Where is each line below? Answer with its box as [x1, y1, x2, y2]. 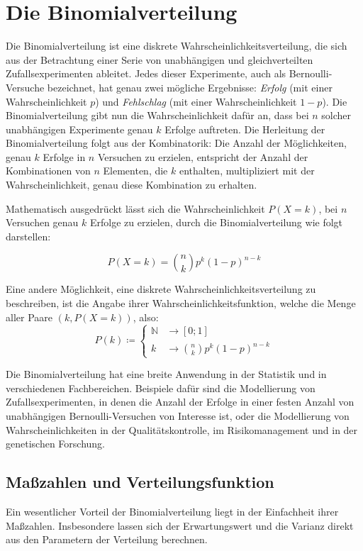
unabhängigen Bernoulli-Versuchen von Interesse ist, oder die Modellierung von [6, 408, 350, 423]
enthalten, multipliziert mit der [179, 163, 315, 178]
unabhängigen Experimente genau [6, 121, 153, 136]
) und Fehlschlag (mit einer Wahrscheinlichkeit [95, 94, 297, 108]
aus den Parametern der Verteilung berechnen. [6, 532, 208, 547]
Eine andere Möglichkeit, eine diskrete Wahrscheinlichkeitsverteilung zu [6, 282, 316, 296]
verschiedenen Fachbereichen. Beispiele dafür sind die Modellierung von [6, 380, 315, 395]
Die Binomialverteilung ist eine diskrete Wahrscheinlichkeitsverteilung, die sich [6, 38, 347, 53]
